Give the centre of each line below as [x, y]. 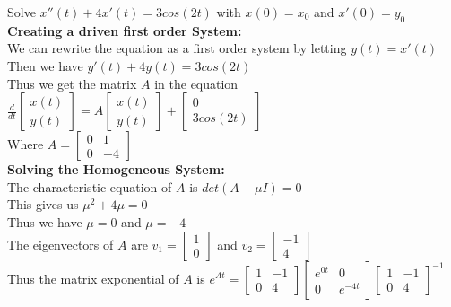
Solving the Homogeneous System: [116, 169]
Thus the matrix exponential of [93, 278]
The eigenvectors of [61, 244]
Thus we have [45, 221]
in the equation [196, 83]
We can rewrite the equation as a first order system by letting [177, 48]
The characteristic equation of [90, 186]
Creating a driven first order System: [125, 30]
